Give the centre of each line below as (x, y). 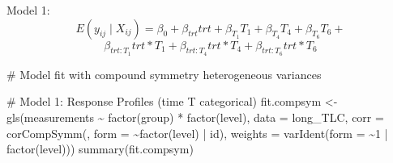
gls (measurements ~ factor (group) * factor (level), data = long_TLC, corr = (195, 117)
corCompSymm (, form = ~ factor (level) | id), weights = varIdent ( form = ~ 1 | (197, 133)
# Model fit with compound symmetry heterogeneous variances (164, 74)
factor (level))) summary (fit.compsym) (100, 149)
